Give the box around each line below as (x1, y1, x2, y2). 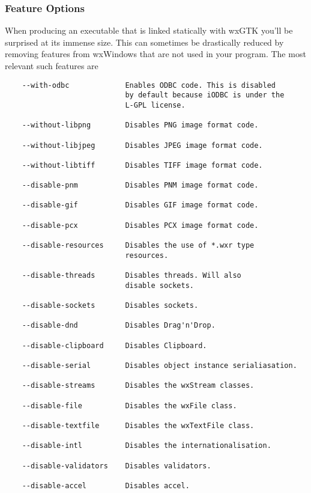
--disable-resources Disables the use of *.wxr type (22, 241, 255, 250)
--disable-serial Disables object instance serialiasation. (22, 361, 297, 370)
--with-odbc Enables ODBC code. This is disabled (22, 81, 276, 90)
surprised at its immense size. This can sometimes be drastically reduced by (5, 35, 284, 48)
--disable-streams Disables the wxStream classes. (22, 381, 255, 390)
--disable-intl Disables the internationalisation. (22, 441, 271, 450)
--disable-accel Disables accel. (22, 481, 190, 490)
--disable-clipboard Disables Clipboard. (22, 341, 207, 350)
